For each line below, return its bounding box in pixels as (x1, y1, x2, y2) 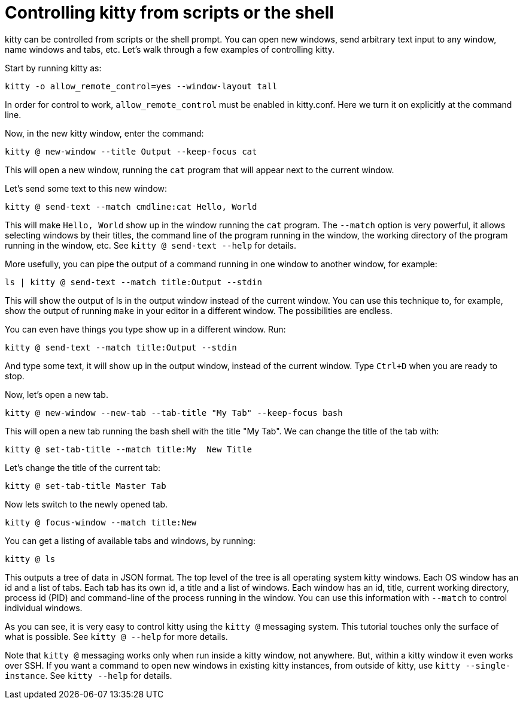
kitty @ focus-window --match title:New (5, 517, 197, 527)
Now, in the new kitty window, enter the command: (5, 128, 204, 138)
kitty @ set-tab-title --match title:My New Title (5, 444, 253, 454)
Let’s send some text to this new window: (5, 183, 168, 194)
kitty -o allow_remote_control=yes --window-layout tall (5, 81, 278, 91)
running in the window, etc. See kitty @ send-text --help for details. (5, 240, 296, 250)
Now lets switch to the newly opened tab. (5, 498, 168, 509)
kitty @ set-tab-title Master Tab (5, 481, 166, 491)
